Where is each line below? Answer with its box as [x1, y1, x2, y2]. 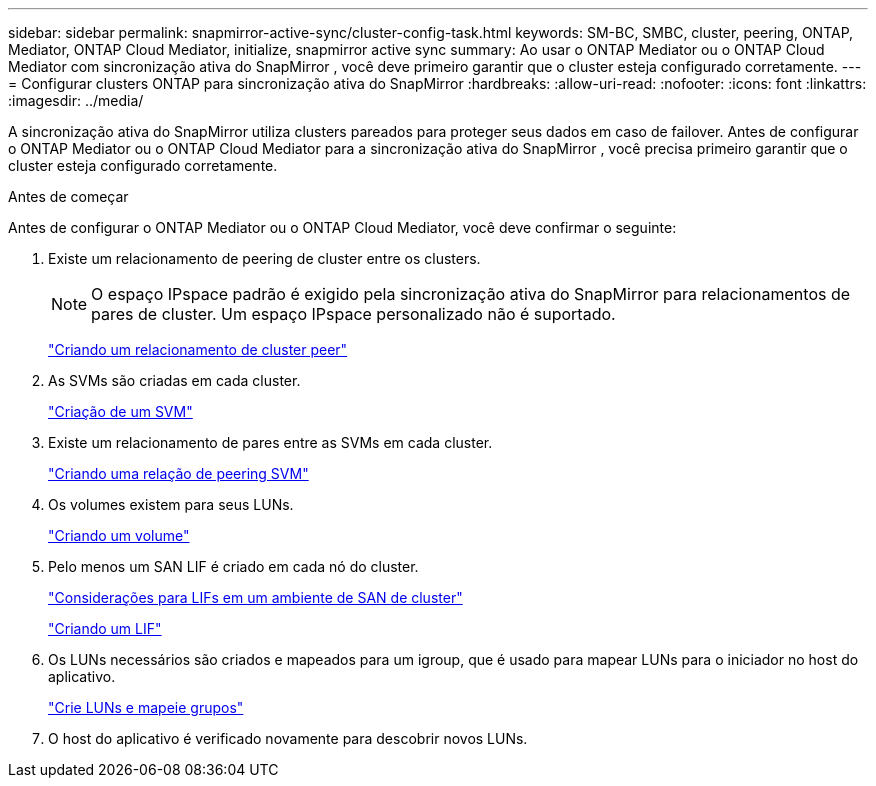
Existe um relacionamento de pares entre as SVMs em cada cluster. [48, 434, 493, 451]
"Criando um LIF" [48, 620, 162, 637]
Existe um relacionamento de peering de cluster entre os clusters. [48, 250, 481, 267]
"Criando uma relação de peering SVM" [48, 465, 309, 482]
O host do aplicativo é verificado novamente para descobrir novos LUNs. [48, 730, 528, 747]
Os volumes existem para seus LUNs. [48, 496, 294, 513]
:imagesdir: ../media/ [8, 92, 144, 109]
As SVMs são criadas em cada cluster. [48, 372, 301, 389]
